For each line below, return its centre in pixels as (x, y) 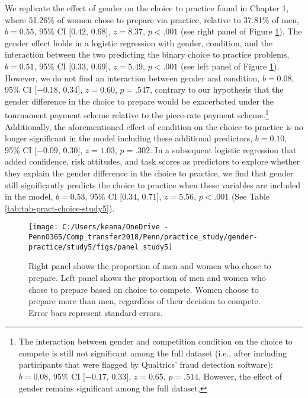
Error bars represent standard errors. (96, 312)
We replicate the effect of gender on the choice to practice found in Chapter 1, (147, 8)
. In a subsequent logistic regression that (223, 149)
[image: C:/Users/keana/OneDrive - (99, 227)
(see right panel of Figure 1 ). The (241, 31)
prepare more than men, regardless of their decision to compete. (145, 301)
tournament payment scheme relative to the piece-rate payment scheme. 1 (137, 114)
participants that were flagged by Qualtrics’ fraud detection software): (146, 364)
